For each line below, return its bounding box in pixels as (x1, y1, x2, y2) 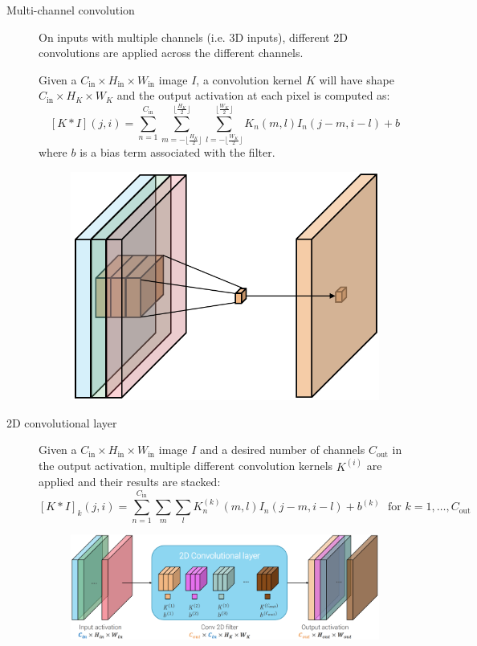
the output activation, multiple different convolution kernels (39, 457, 333, 474)
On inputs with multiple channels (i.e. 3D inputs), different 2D (39, 28, 348, 45)
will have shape (319, 71, 394, 88)
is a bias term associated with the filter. (79, 144, 275, 161)
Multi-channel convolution (6, 2, 135, 18)
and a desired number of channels (200, 441, 365, 458)
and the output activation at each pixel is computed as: (116, 87, 390, 104)
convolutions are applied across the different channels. (39, 44, 304, 61)
